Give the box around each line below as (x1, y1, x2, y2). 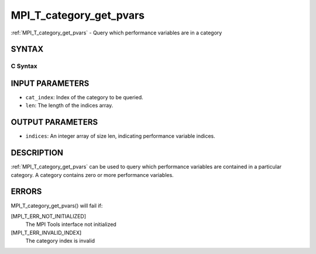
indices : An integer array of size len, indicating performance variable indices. (25, 133, 216, 140)
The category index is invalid (25, 237, 95, 245)
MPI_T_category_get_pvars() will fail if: (11, 202, 103, 209)
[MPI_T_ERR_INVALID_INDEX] (11, 229, 82, 236)
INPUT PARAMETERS (11, 78, 90, 88)
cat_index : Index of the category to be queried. (25, 94, 143, 101)
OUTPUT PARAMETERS (11, 117, 98, 127)
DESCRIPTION (11, 148, 64, 158)
